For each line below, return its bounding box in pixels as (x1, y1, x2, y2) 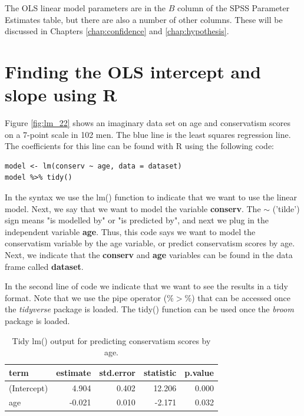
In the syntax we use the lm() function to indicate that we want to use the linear (5, 191, 298, 203)
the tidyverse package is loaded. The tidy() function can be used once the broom (5, 303, 294, 315)
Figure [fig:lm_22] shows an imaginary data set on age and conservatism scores (5, 117, 291, 129)
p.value (184, 366, 214, 378)
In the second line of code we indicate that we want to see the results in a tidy (5, 280, 288, 292)
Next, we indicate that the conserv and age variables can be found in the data (5, 249, 293, 261)
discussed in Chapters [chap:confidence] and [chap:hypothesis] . (5, 25, 229, 37)
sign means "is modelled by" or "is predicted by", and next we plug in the (5, 214, 269, 226)
